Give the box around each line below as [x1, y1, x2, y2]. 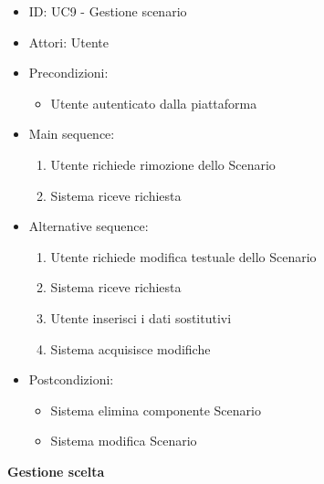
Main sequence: [28, 124, 115, 143]
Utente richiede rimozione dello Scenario [50, 154, 276, 174]
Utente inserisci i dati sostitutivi [50, 308, 232, 327]
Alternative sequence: [28, 216, 149, 236]
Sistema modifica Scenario [50, 431, 197, 450]
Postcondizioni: [28, 370, 114, 389]
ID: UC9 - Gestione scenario [28, 2, 187, 20]
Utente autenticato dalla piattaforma [50, 93, 257, 112]
